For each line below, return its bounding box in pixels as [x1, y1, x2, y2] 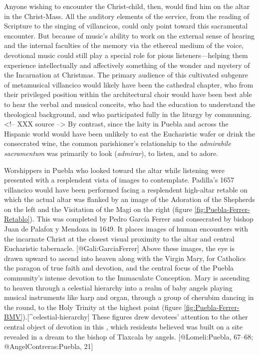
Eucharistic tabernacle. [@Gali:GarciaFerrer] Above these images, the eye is [4, 243, 235, 253]
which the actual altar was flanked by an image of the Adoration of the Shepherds [4, 194, 255, 204]
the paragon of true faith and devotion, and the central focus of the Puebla [4, 262, 234, 273]
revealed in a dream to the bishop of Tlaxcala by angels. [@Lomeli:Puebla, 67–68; [4, 331, 254, 341]
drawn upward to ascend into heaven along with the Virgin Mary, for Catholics [4, 252, 246, 263]
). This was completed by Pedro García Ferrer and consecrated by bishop [29, 213, 254, 224]
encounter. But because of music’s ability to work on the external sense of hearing [4, 30, 255, 40]
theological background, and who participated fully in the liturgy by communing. [4, 108, 252, 119]
